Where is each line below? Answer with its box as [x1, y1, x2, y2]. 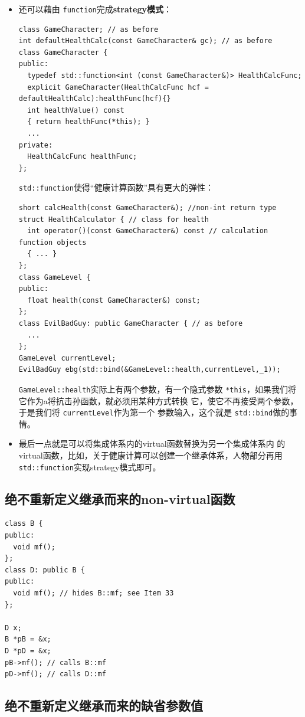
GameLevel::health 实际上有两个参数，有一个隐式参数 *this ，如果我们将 [18, 382, 296, 395]
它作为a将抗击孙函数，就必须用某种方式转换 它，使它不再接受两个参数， [18, 394, 299, 407]
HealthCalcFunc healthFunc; [27, 152, 137, 161]
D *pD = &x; [5, 647, 51, 656]
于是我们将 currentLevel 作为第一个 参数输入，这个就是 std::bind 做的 [18, 406, 290, 418]
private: [18, 140, 53, 149]
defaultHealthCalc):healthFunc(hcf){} [18, 94, 171, 103]
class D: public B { [5, 565, 86, 574]
